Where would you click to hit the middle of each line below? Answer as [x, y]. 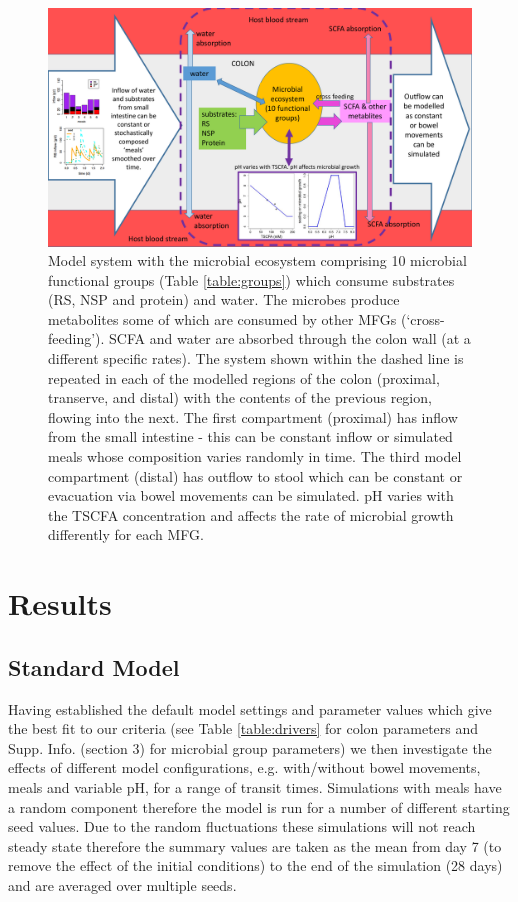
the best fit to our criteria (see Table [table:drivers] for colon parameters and [243, 728]
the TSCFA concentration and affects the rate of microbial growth [251, 514]
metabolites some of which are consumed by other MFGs [222, 318]
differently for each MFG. [126, 534]
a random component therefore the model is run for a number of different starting [259, 806]
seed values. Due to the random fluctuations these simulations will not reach [242, 826]
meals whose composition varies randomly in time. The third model [255, 456]
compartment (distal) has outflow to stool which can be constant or [255, 475]
